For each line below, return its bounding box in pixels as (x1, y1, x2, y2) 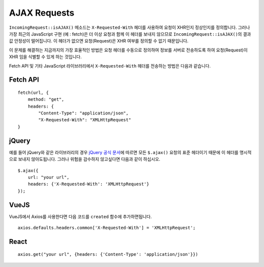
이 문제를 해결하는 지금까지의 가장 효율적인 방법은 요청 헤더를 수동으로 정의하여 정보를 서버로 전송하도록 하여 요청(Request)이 (9, 47, 248, 53)
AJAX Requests (9, 7, 74, 18)
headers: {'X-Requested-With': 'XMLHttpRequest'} (27, 181, 149, 187)
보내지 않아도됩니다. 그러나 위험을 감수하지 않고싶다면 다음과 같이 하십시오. (18, 156, 161, 162)
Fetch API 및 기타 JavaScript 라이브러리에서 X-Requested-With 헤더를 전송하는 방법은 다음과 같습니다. (9, 63, 211, 68)
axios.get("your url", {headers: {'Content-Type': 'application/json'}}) (18, 252, 198, 257)
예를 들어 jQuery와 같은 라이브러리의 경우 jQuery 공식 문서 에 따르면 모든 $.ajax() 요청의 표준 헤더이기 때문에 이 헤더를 (9, 149, 239, 155)
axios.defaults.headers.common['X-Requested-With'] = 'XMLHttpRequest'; (18, 225, 196, 231)
